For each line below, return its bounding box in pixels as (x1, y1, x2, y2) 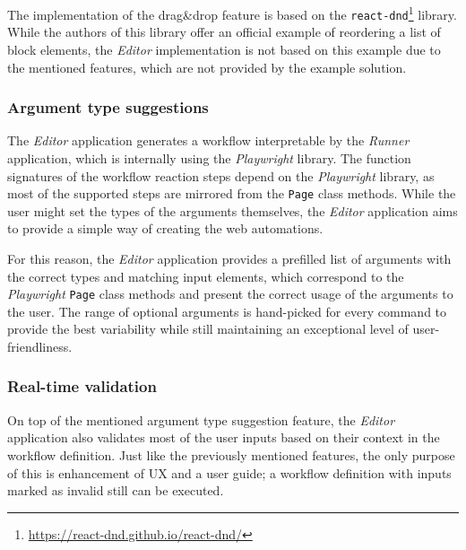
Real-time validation (7, 375, 157, 397)
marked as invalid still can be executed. (7, 481, 224, 500)
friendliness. (7, 336, 73, 355)
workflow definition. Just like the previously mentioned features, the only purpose (7, 445, 455, 464)
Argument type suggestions (7, 96, 209, 118)
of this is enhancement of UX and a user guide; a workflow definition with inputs (7, 463, 452, 482)
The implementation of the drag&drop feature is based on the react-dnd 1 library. (7, 3, 457, 23)
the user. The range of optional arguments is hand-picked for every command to (7, 301, 447, 320)
